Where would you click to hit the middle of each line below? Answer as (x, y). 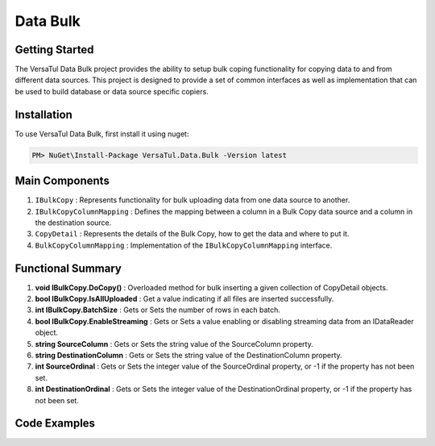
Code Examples (55, 423)
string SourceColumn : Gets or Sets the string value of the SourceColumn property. (174, 344)
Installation (43, 114)
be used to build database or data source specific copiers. (112, 91)
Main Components (62, 181)
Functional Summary (68, 268)
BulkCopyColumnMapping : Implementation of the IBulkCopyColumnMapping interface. (184, 245)
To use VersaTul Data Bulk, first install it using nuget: (102, 134)
